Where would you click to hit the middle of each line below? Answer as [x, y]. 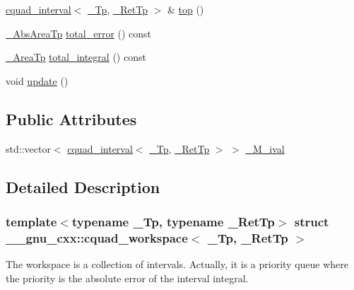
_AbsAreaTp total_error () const [79, 33]
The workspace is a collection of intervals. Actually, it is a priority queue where [177, 264]
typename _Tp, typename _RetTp [173, 221]
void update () [37, 80]
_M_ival [265, 148]
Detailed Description [83, 186]
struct [312, 221]
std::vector [28, 148]
